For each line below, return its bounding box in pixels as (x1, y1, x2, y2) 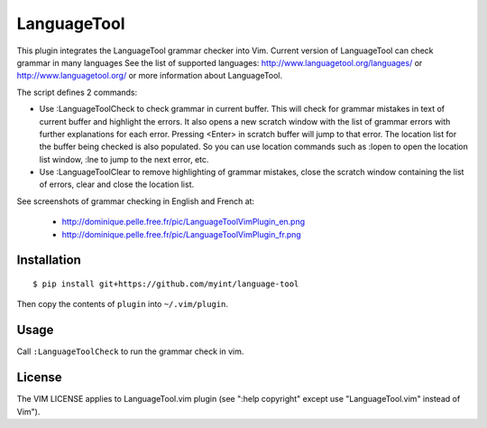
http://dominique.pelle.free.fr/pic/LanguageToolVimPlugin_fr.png (61, 228, 301, 239)
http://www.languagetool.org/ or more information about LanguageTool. (16, 70, 283, 81)
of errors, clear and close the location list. (39, 179, 194, 190)
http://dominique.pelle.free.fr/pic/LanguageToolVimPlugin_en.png (61, 217, 306, 228)
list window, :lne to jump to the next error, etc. (39, 154, 209, 164)
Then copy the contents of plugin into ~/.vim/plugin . (16, 299, 229, 310)
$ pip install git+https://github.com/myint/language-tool (32, 279, 299, 289)
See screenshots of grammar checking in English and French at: (16, 195, 255, 207)
